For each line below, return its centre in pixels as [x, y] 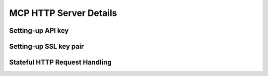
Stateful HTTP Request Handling [60, 62]
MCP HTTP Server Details [63, 13]
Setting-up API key [39, 31]
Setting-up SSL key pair [47, 46]
